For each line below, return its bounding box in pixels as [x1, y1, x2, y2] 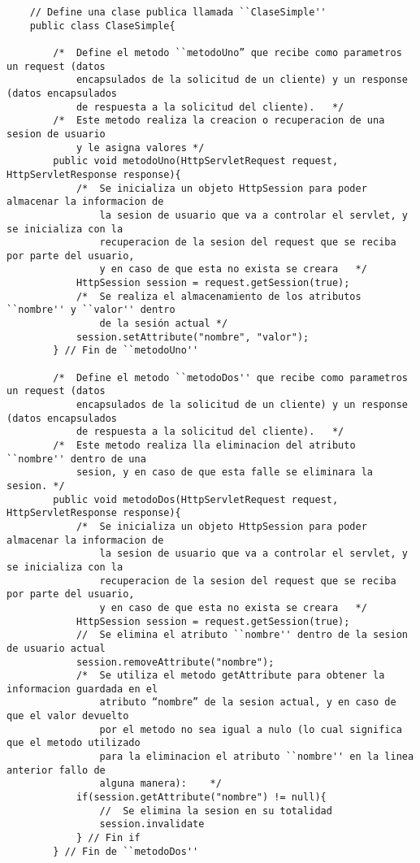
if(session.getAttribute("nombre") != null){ [76, 791, 327, 804]
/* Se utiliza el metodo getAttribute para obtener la [76, 670, 385, 682]
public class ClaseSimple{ [29, 20, 175, 32]
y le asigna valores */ [76, 141, 205, 154]
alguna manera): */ [99, 778, 222, 790]
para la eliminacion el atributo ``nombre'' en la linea [99, 751, 414, 763]
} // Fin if [76, 832, 141, 844]
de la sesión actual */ [99, 318, 228, 330]
